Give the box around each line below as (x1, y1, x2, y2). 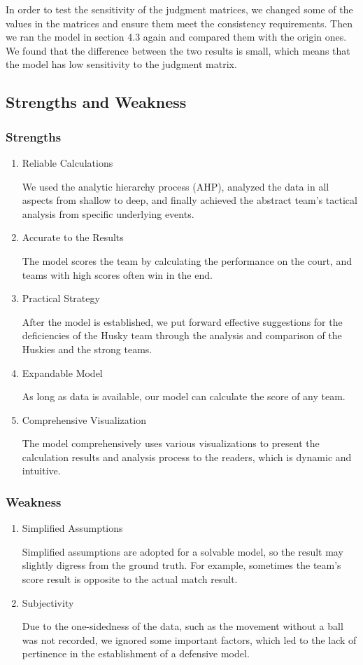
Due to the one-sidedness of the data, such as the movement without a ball (22, 619, 343, 633)
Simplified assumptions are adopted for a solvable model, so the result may (22, 544, 343, 558)
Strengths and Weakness (6, 91, 187, 113)
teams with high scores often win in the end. (22, 267, 213, 282)
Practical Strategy (22, 291, 100, 306)
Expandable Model (22, 365, 103, 380)
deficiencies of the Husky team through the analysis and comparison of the (22, 328, 342, 343)
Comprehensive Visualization (22, 412, 146, 427)
